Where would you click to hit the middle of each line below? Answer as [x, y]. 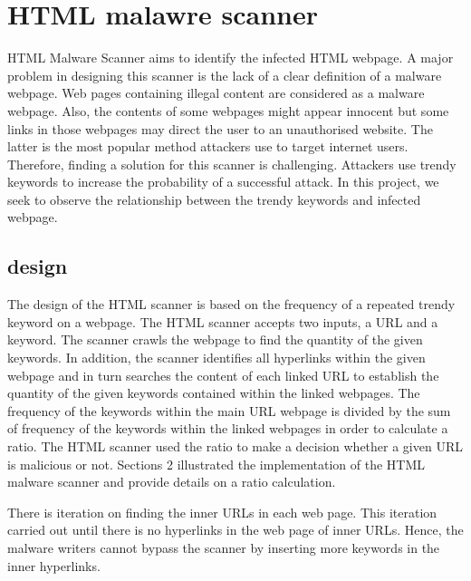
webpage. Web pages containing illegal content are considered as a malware [216, 93]
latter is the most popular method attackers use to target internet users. [208, 146]
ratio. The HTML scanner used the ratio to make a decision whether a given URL [235, 446]
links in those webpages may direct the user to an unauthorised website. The [220, 128]
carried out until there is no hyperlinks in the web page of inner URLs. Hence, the [235, 530]
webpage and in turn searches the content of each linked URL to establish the [223, 375]
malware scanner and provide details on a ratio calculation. [172, 482]
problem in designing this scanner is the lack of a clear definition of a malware [225, 75]
